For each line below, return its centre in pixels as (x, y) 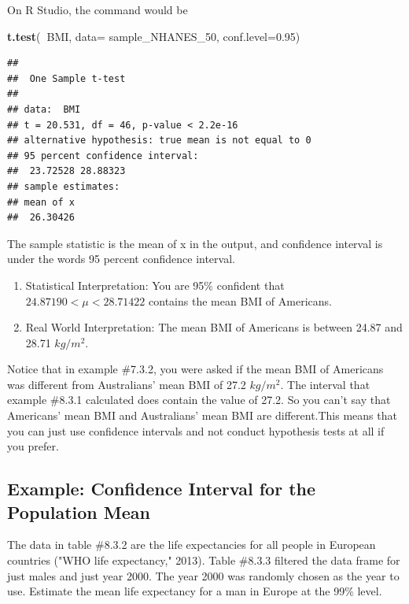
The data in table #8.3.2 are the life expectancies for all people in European (192, 545)
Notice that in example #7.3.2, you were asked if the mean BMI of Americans (195, 369)
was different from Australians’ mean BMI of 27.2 (127, 384)
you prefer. (33, 446)
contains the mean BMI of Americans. (240, 300)
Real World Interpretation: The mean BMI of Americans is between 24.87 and (214, 327)
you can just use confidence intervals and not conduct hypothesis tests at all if (196, 430)
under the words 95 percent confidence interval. (121, 259)
